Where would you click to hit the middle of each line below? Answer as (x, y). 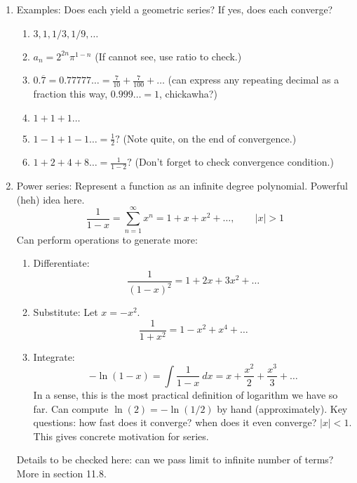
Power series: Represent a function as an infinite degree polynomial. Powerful (182, 186)
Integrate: (54, 356)
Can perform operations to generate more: (107, 239)
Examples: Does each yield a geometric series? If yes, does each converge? (175, 9)
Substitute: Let (66, 312)
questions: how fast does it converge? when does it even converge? (175, 422)
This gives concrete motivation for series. (121, 436)
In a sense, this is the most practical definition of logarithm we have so (186, 394)
